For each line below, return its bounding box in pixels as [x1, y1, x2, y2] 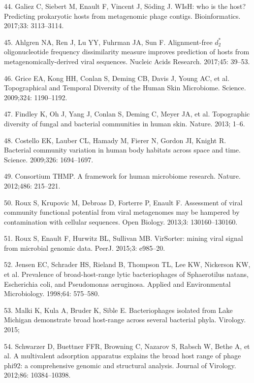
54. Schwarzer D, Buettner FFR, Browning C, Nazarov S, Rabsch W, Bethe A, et [4, 341, 250, 351]
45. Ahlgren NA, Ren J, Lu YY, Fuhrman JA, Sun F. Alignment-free [4, 37, 213, 47]
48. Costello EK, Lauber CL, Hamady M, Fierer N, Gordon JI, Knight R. [4, 135, 226, 145]
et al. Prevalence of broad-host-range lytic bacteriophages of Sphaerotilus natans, [4, 269, 249, 279]
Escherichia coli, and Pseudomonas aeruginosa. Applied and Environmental [4, 278, 231, 289]
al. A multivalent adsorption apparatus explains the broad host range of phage [4, 350, 241, 361]
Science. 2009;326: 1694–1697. [4, 154, 94, 164]
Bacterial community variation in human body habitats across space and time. [4, 145, 241, 155]
